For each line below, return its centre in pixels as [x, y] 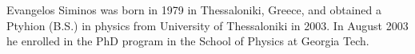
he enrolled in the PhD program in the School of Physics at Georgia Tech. [188, 41]
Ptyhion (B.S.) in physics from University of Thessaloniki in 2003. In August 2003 [207, 25]
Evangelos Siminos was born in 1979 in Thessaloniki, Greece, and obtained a [194, 10]
